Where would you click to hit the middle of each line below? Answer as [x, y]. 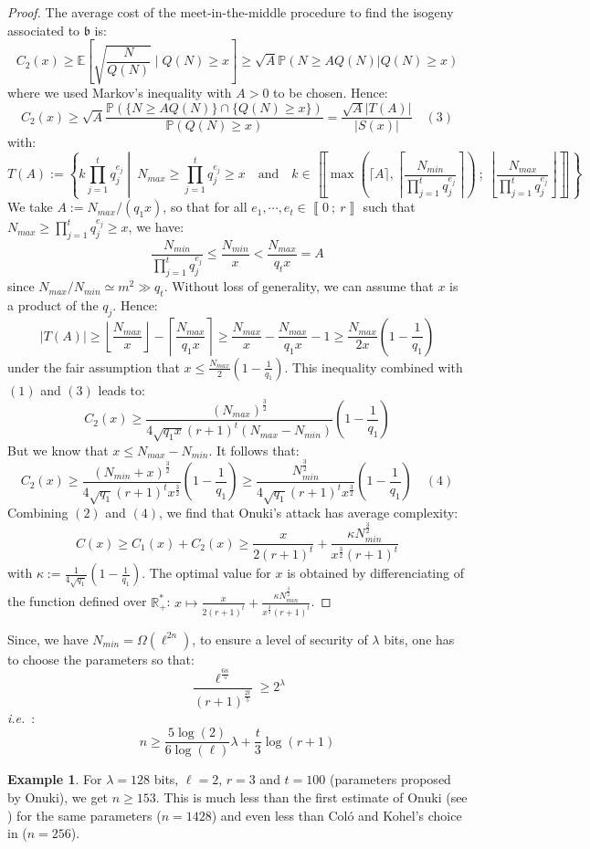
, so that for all [205, 207]
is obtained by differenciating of [375, 573]
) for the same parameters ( [84, 815]
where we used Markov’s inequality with [120, 93]
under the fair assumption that [94, 367]
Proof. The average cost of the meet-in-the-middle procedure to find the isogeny [231, 12]
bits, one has [419, 639]
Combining [38, 513]
